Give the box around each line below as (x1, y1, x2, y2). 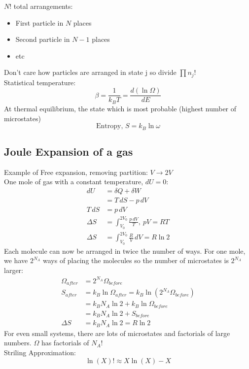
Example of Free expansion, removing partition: (4, 167, 148, 177)
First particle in (15, 17, 64, 28)
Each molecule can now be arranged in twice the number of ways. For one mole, (4, 245, 246, 256)
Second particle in (15, 34, 70, 44)
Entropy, (96, 123, 123, 130)
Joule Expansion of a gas (4, 143, 133, 159)
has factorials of (41, 337, 89, 348)
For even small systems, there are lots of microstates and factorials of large (4, 328, 230, 338)
